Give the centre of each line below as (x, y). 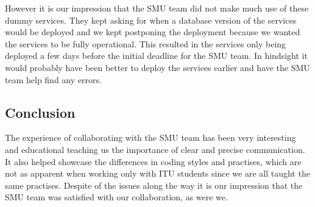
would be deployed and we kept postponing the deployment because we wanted (153, 32)
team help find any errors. (53, 79)
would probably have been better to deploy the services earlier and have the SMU (157, 67)
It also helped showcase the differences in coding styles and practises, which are (153, 161)
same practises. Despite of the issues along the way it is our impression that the (154, 185)
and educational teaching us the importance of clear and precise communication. (155, 149)
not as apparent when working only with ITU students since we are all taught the (157, 173)
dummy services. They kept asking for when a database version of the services (151, 20)
